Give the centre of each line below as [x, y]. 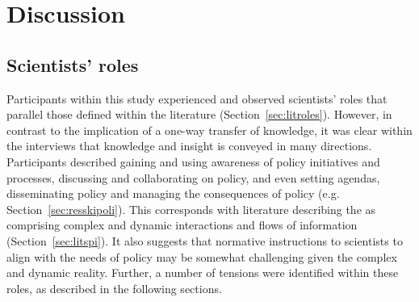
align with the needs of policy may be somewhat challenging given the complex [202, 256]
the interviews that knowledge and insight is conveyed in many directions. [189, 146]
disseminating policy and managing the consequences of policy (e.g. [173, 193]
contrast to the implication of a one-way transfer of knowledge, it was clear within [209, 130]
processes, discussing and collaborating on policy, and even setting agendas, [193, 177]
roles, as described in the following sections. [114, 288]
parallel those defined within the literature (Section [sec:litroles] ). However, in [199, 114]
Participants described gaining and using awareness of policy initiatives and [193, 161]
